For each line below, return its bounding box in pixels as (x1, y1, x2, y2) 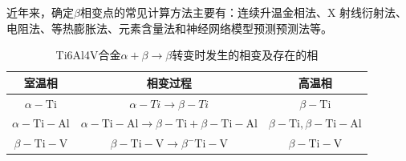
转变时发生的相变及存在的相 (172, 46, 319, 63)
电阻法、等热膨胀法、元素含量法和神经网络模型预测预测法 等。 (6, 19, 332, 36)
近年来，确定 (6, 4, 74, 20)
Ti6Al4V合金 (55, 46, 121, 63)
